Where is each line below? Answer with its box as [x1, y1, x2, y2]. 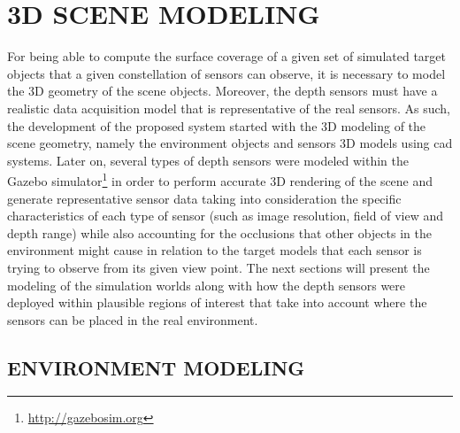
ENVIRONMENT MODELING [7, 353, 305, 381]
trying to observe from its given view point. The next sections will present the [7, 258, 430, 276]
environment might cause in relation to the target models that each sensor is [7, 241, 422, 259]
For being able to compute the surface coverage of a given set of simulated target [7, 47, 446, 66]
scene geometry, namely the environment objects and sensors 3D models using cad [7, 134, 453, 152]
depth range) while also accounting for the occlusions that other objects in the [7, 223, 432, 242]
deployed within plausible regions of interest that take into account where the [7, 293, 427, 312]
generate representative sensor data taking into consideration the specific [7, 189, 402, 207]
